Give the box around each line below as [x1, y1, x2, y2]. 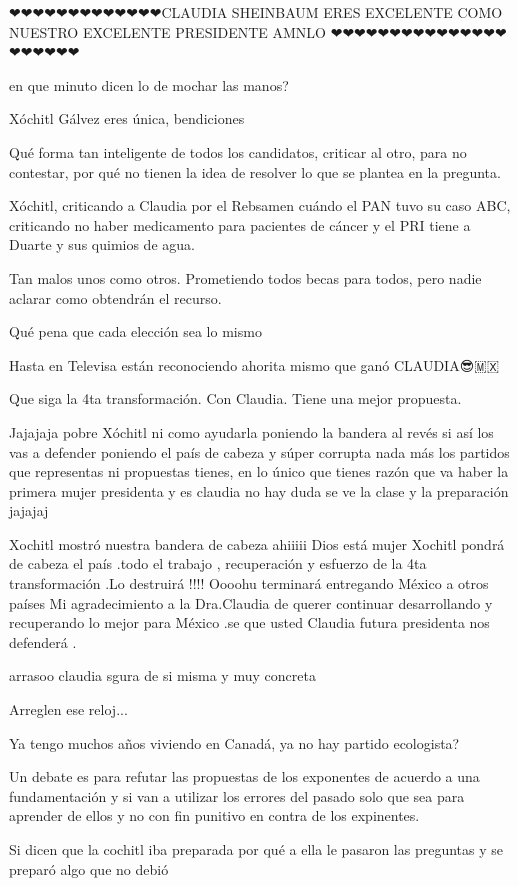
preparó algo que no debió [9, 858, 169, 879]
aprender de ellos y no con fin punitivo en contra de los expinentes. [9, 805, 420, 826]
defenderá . [9, 631, 77, 652]
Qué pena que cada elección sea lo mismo [9, 321, 262, 342]
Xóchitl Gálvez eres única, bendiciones [9, 108, 245, 129]
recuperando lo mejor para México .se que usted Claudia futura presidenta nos [9, 612, 490, 633]
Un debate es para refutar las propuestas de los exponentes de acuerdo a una [9, 766, 480, 787]
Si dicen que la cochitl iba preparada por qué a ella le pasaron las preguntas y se [9, 839, 504, 859]
